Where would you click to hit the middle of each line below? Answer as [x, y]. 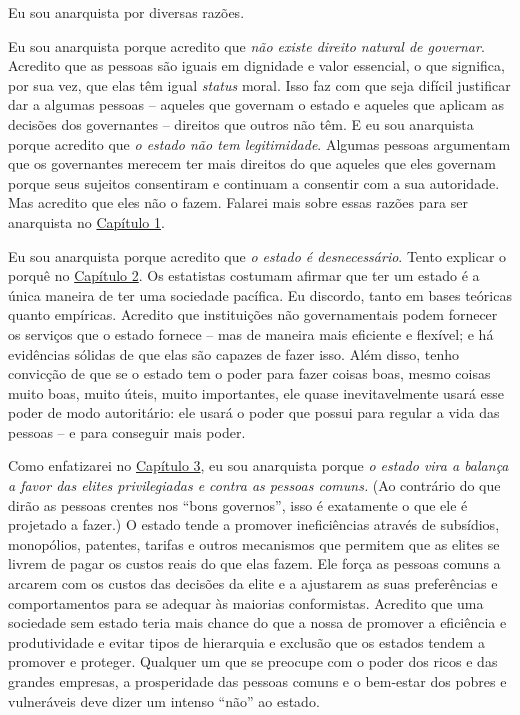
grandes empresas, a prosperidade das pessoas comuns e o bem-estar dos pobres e [257, 681]
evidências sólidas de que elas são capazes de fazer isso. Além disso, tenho [234, 353]
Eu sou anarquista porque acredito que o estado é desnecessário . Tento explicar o [257, 255]
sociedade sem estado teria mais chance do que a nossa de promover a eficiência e [257, 622]
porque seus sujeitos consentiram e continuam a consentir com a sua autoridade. [254, 182]
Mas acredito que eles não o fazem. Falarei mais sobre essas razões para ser [238, 202]
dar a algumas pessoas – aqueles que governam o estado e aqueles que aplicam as [256, 104]
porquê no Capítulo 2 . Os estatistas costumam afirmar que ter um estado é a [244, 275]
